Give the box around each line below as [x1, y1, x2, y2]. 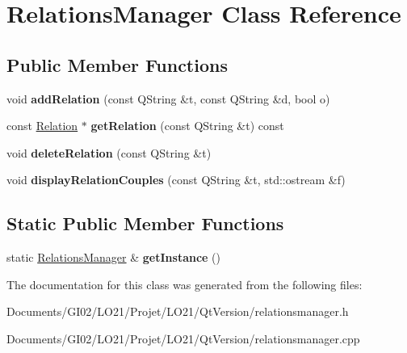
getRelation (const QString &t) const [90, 117, 284, 134]
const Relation [6, 117, 78, 134]
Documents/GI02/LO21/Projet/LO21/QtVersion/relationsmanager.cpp [6, 330, 360, 347]
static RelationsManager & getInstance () [6, 249, 221, 266]
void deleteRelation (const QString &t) [6, 144, 212, 161]
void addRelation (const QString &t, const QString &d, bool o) [6, 90, 330, 107]
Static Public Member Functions [6, 211, 284, 236]
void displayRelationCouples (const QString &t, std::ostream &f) [6, 171, 346, 188]
